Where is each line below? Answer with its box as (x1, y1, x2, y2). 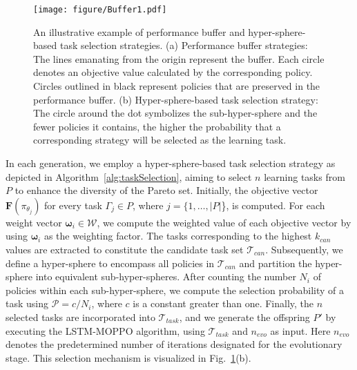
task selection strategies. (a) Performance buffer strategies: (59, 38, 308, 52)
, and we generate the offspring (179, 309, 310, 324)
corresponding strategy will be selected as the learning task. (33, 133, 287, 147)
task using (6, 296, 48, 311)
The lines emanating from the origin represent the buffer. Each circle (33, 51, 325, 66)
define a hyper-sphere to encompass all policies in (6, 255, 215, 270)
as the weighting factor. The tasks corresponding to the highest (44, 228, 312, 243)
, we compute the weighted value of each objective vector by (97, 215, 351, 229)
